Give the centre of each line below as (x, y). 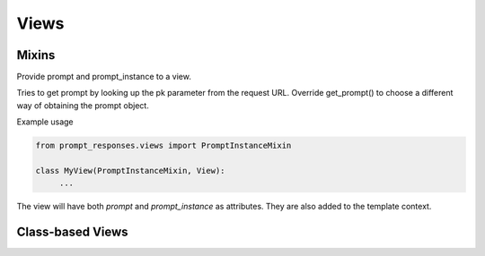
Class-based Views (73, 232)
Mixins (36, 55)
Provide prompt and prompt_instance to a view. (104, 77)
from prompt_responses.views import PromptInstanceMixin (163, 146)
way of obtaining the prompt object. (83, 105)
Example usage (45, 122)
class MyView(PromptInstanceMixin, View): (130, 171)
